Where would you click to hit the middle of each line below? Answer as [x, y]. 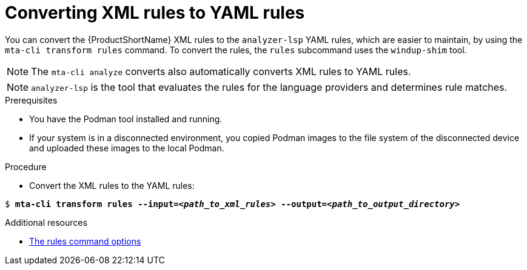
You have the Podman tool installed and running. [126, 119]
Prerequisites [31, 100]
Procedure [26, 166]
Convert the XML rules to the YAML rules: [112, 185]
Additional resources [46, 222]
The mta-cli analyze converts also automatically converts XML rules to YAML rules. [221, 71]
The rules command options [85, 241]
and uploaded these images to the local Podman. [127, 148]
